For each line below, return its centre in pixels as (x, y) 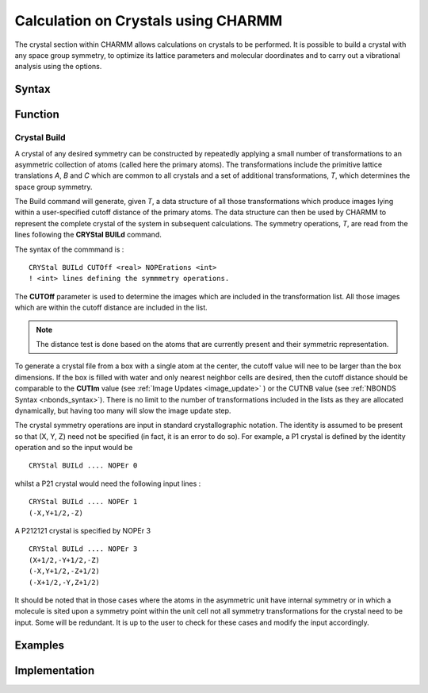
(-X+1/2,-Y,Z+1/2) (65, 582)
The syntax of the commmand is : (69, 249)
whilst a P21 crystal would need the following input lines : (108, 483)
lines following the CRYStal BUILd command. (88, 235)
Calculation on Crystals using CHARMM (149, 21)
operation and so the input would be (74, 448)
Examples (40, 645)
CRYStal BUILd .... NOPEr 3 (83, 549)
